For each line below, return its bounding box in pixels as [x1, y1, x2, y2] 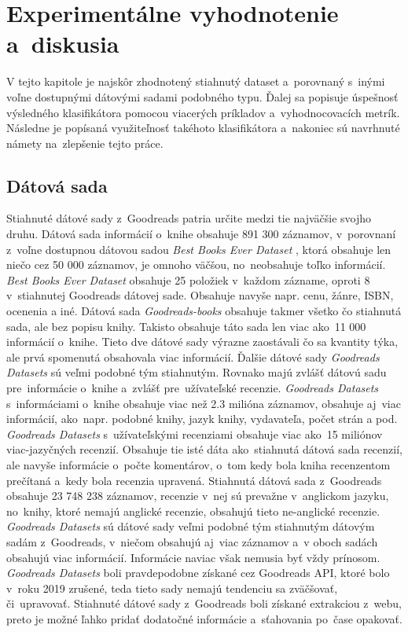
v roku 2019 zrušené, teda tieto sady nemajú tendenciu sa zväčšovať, [6, 579, 338, 596]
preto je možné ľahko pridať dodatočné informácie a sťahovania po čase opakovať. [6, 610, 402, 626]
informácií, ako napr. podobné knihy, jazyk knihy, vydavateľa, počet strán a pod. [6, 410, 398, 427]
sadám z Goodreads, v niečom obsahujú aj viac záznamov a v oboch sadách [6, 533, 378, 549]
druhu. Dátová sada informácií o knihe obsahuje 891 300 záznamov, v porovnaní [6, 226, 396, 242]
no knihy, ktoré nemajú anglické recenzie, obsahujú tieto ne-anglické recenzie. [6, 502, 380, 519]
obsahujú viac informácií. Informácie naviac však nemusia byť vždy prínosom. [6, 549, 380, 565]
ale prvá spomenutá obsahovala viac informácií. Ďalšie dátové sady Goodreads [6, 348, 380, 365]
